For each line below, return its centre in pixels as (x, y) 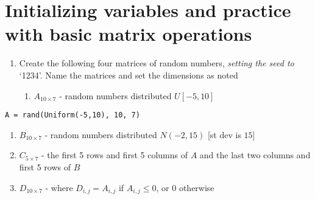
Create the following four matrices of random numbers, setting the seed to (157, 63)
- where (59, 187)
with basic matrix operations (129, 34)
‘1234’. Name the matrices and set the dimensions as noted (129, 75)
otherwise (196, 187)
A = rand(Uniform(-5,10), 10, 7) (73, 115)
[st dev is (224, 134)
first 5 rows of (45, 166)
